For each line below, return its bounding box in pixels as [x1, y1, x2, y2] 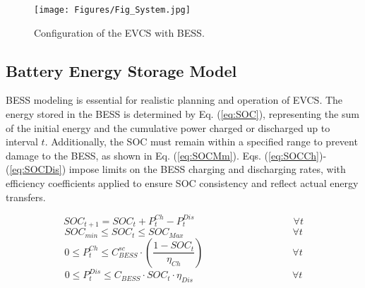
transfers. [6, 189, 46, 204]
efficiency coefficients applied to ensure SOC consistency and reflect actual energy [6, 176, 359, 191]
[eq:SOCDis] [9, 162, 62, 176]
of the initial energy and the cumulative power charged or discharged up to [6, 120, 330, 135]
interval [6, 134, 38, 149]
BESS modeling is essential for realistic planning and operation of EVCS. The [6, 92, 343, 107]
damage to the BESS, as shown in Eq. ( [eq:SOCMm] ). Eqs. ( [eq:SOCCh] [6, 148, 320, 162]
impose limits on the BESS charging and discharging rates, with [68, 162, 346, 176]
